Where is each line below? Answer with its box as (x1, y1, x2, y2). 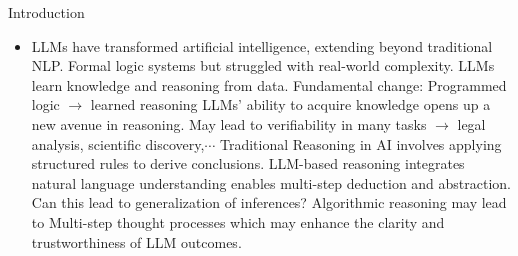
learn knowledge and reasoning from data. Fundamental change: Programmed (31, 74, 507, 95)
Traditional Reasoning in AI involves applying (219, 133, 502, 154)
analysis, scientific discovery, (31, 133, 205, 154)
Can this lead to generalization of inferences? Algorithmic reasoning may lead (31, 192, 507, 213)
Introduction (8, 2, 85, 22)
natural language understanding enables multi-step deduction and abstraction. (31, 172, 512, 193)
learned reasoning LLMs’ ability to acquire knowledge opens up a (90, 94, 491, 115)
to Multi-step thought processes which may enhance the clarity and (31, 211, 445, 232)
